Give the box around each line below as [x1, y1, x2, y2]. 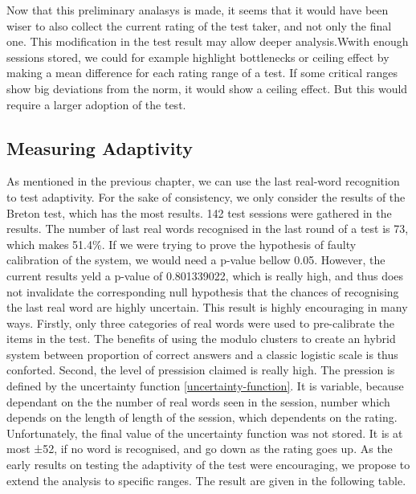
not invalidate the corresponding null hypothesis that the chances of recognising [6, 283, 399, 300]
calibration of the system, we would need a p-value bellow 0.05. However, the [6, 251, 385, 268]
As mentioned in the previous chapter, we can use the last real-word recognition [6, 173, 400, 190]
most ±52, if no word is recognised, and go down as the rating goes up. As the [6, 440, 393, 457]
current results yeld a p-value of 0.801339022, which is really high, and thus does [6, 267, 404, 284]
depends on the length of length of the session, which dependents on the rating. [6, 409, 398, 426]
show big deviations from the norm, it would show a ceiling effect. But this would [6, 80, 408, 96]
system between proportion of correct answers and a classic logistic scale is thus [6, 345, 398, 362]
